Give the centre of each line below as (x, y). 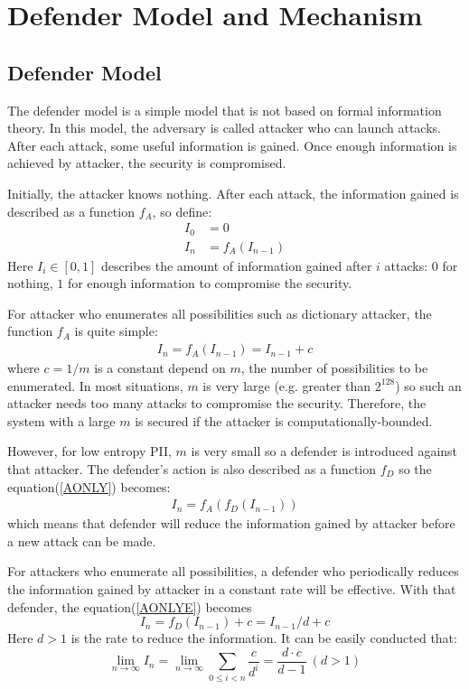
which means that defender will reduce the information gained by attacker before (231, 523)
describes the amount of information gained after (237, 265)
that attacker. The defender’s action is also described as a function (192, 469)
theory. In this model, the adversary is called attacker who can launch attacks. (224, 128)
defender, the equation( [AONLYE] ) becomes (130, 606)
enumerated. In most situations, (95, 385)
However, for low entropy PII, (89, 451)
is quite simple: (116, 331)
